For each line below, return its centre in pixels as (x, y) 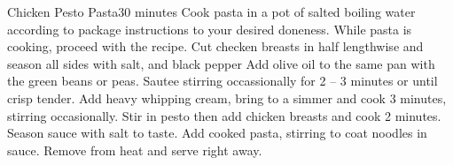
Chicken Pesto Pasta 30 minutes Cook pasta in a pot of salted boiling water (211, 11)
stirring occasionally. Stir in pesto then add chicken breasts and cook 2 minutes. (224, 115)
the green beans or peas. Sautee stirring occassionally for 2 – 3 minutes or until (223, 81)
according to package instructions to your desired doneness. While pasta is (210, 29)
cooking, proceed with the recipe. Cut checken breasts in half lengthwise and (215, 46)
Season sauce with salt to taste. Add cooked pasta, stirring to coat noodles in (217, 133)
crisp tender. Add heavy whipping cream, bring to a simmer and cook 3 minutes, (227, 97)
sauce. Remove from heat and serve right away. (135, 150)
